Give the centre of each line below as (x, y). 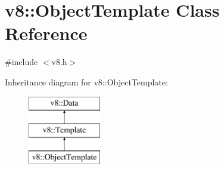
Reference (46, 33)
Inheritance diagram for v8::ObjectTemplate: (86, 82)
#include (21, 62)
